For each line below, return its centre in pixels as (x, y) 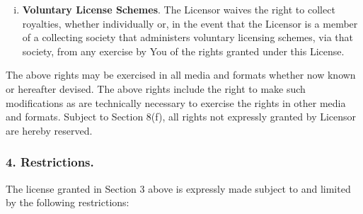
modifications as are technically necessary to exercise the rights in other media (176, 102)
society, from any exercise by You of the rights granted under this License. (183, 51)
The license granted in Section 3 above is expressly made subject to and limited (178, 188)
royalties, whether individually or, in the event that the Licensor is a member (190, 23)
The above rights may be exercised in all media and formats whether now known (181, 75)
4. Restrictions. (50, 162)
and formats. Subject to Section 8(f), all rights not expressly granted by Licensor (181, 117)
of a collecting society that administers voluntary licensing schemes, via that (188, 37)
